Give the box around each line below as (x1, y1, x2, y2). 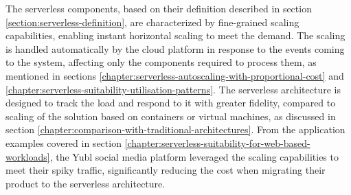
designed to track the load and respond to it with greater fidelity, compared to (5, 95, 336, 110)
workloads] (5, 149, 50, 163)
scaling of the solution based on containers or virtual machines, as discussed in (5, 108, 336, 123)
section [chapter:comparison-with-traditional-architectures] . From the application (5, 122, 346, 137)
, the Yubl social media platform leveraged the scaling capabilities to (49, 149, 339, 163)
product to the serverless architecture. (5, 176, 166, 190)
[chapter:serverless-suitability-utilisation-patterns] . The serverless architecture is (5, 82, 341, 96)
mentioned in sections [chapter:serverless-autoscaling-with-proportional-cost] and (5, 68, 344, 82)
